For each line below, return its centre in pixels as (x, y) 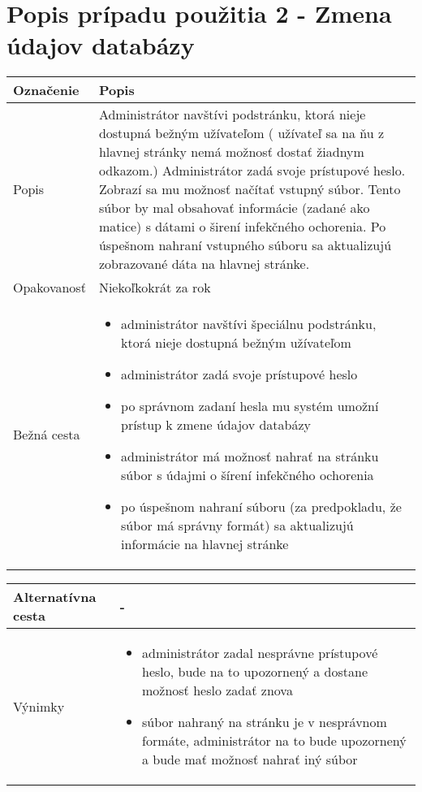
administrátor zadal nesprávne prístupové (260, 653)
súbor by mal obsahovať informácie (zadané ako (234, 208)
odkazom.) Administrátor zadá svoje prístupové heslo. (252, 171)
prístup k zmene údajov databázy (216, 425)
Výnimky (39, 706)
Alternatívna (55, 597)
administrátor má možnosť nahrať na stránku (250, 457)
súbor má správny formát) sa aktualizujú (237, 526)
